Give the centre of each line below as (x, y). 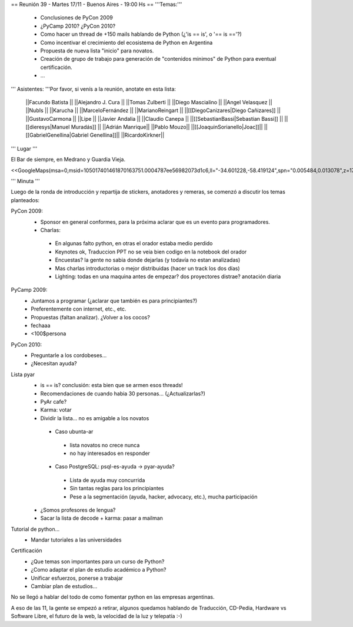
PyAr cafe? (54, 402)
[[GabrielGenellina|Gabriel (57, 135)
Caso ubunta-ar (74, 432)
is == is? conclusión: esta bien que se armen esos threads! (111, 385)
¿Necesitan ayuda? (54, 364)
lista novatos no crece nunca (105, 445)
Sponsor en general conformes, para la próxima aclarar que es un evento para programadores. (155, 222)
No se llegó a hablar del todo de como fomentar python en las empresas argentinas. (113, 597)
